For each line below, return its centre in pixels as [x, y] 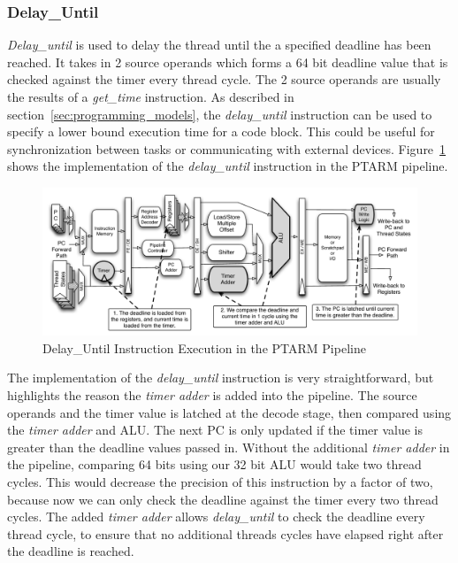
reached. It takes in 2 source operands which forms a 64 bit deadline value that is [228, 62]
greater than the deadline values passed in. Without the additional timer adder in [229, 447]
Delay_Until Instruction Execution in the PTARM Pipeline [204, 347]
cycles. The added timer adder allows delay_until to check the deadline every [216, 517]
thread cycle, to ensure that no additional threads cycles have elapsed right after [225, 533]
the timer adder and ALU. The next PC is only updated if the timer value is [215, 430]
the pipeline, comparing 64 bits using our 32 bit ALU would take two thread [214, 464]
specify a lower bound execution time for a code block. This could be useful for [221, 131]
